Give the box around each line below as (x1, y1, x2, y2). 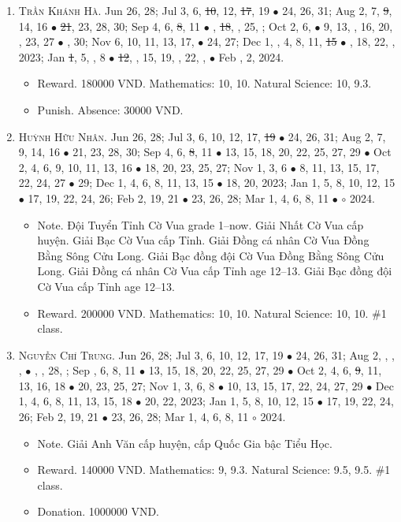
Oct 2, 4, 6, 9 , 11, (296, 362, 382, 378)
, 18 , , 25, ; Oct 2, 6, (213, 17, 311, 34)
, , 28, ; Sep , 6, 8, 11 (35, 362, 136, 378)
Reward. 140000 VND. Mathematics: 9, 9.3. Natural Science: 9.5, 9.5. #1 (37, 461, 391, 478)
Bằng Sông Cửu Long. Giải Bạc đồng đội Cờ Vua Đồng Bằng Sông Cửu (37, 247, 384, 263)
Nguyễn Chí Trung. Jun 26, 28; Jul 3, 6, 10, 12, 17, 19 (18, 346, 284, 363)
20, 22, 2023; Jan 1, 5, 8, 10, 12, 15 (145, 393, 314, 409)
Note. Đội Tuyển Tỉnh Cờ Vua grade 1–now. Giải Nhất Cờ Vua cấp (37, 216, 364, 233)
